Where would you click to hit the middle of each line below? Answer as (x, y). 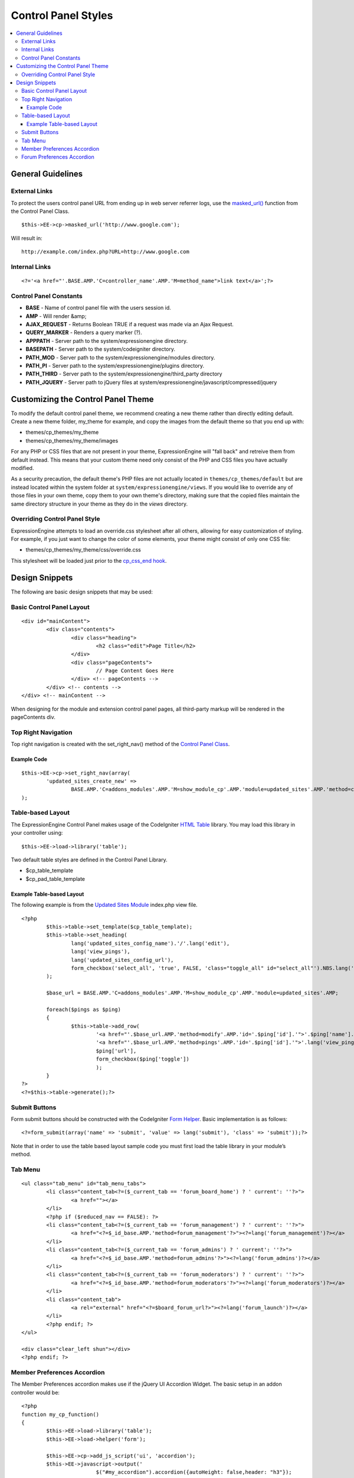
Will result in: (27, 238)
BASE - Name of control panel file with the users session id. (98, 308)
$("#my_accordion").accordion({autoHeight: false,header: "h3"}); (194, 1472)
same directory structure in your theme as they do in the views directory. (99, 504)
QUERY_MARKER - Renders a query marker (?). (84, 333)
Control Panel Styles (62, 15)
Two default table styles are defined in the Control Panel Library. (89, 860)
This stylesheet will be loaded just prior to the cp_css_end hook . (89, 560)
